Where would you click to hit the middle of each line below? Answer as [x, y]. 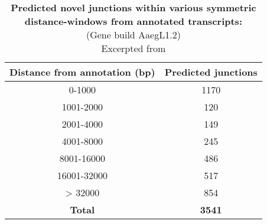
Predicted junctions [211, 72]
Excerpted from [133, 48]
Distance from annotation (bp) [82, 72]
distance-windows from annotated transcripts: [133, 21]
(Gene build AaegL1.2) [133, 35]
